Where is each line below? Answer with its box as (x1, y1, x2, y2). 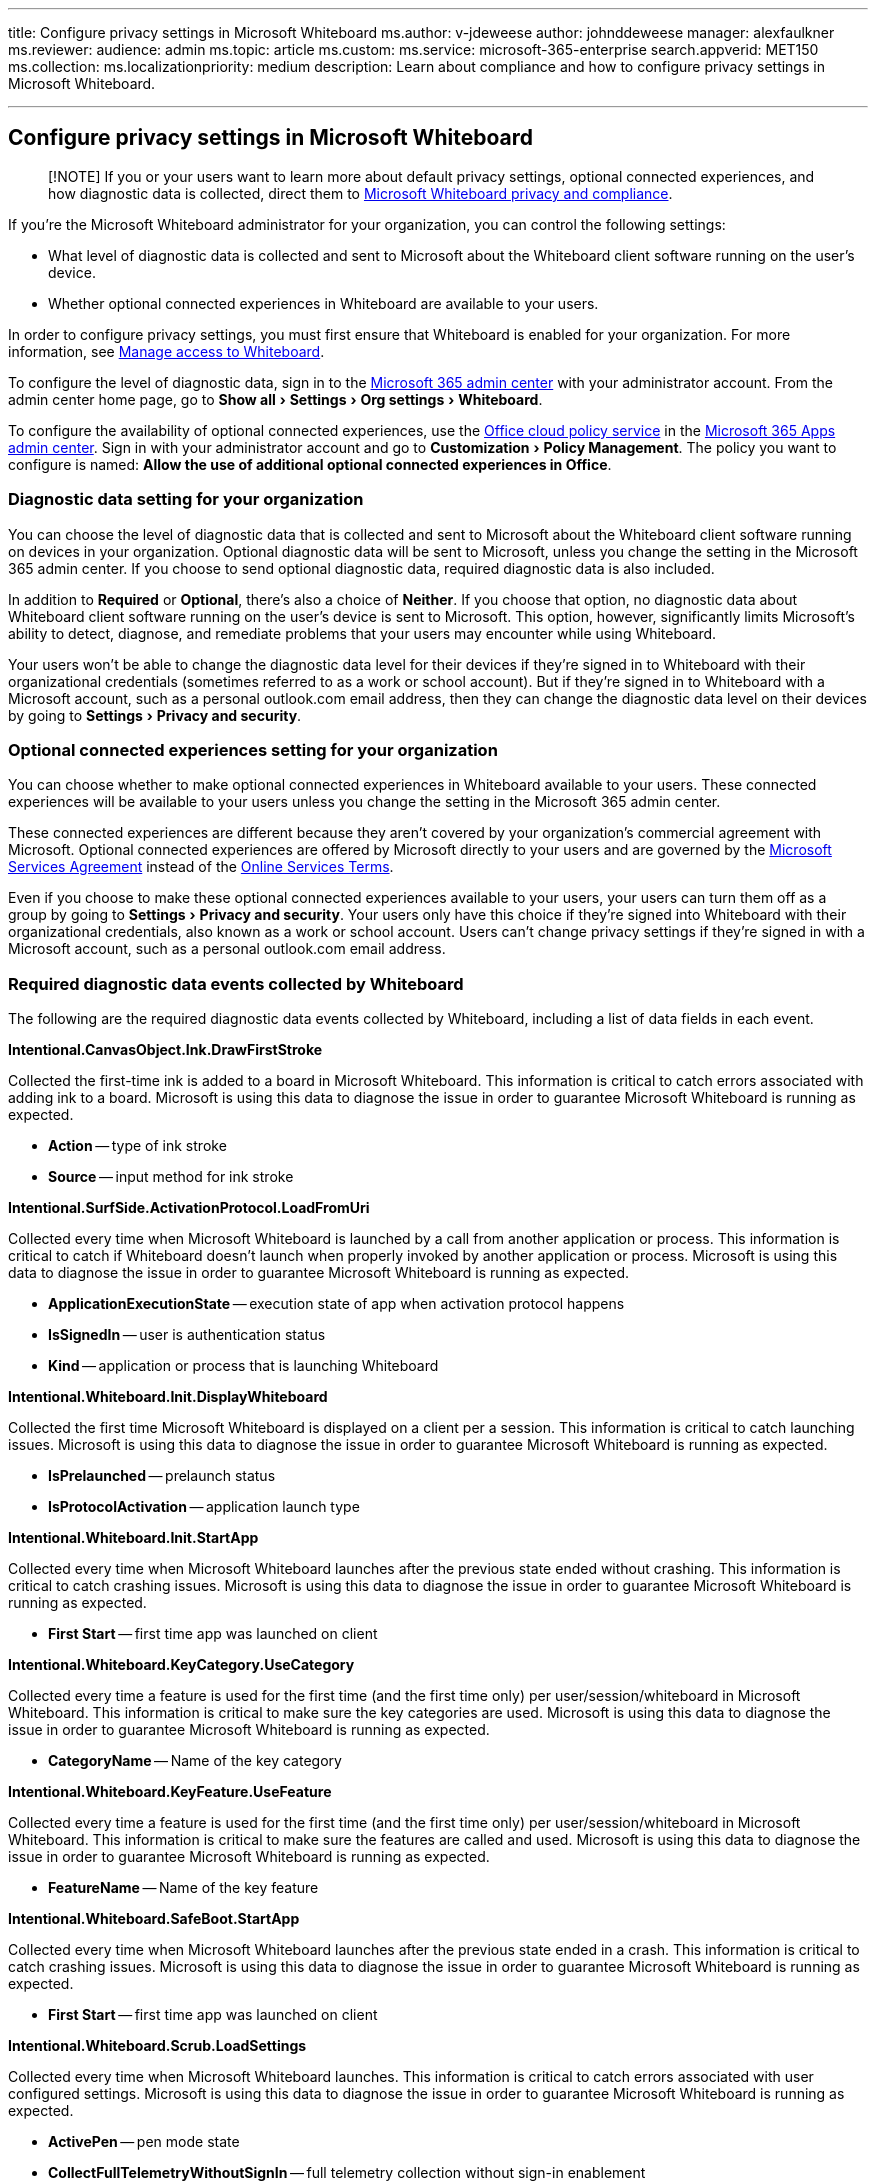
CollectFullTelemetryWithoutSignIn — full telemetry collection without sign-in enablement (48, 2164, 646, 2182)
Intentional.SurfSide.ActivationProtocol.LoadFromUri (8, 1199, 370, 1217)
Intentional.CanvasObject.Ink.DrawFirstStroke (8, 1041, 323, 1059)
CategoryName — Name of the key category (48, 1752, 342, 1770)
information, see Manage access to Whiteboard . (8, 342, 325, 360)
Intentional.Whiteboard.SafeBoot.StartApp (8, 1910, 300, 1928)
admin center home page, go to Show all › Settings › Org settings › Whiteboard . (8, 390, 543, 408)
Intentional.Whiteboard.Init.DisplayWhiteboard (8, 1388, 328, 1406)
